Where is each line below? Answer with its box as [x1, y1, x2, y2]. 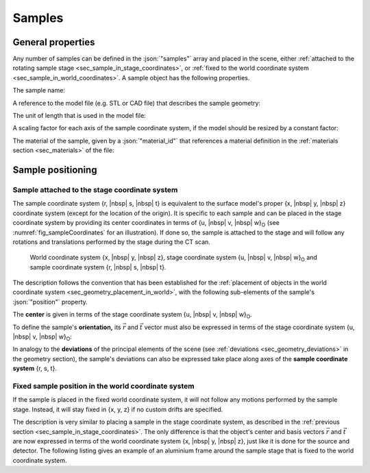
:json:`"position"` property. [12, 298, 88, 306]
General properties [12, 36, 95, 48]
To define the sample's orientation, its [12, 323, 121, 331]
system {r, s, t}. [12, 364, 58, 373]
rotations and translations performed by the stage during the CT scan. [12, 237, 210, 246]
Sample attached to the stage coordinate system [12, 185, 178, 195]
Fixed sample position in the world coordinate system [12, 381, 195, 391]
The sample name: [12, 86, 65, 95]
